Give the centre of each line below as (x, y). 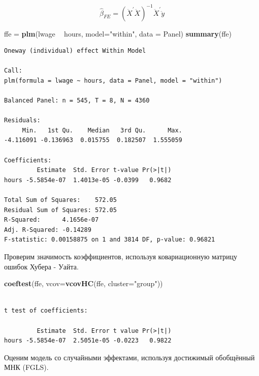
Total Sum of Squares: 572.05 (60, 200)
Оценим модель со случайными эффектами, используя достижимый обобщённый (129, 357)
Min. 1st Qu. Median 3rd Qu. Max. (102, 130)
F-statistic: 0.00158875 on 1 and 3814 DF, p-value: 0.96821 (110, 240)
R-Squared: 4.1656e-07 (52, 220)
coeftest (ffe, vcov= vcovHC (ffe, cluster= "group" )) (84, 283)
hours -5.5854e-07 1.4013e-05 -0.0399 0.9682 (88, 180)
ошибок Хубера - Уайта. (41, 266)
